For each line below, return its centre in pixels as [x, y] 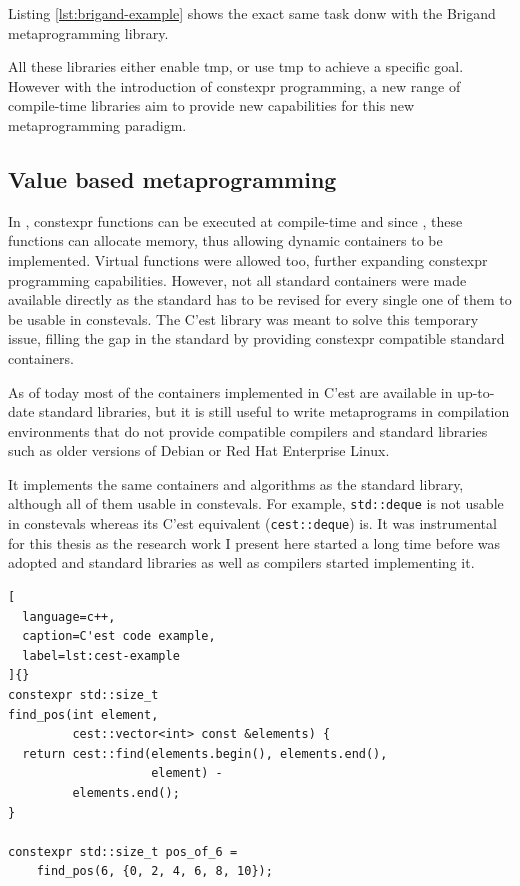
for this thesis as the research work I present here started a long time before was [254, 542]
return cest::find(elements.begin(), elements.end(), [205, 753]
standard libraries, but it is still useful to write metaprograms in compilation [274, 411]
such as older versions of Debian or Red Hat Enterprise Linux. [199, 450]
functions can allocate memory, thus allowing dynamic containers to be [225, 240]
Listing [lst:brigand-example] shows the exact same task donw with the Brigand [252, 13]
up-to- [476, 391]
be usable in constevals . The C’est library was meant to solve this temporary [243, 318]
